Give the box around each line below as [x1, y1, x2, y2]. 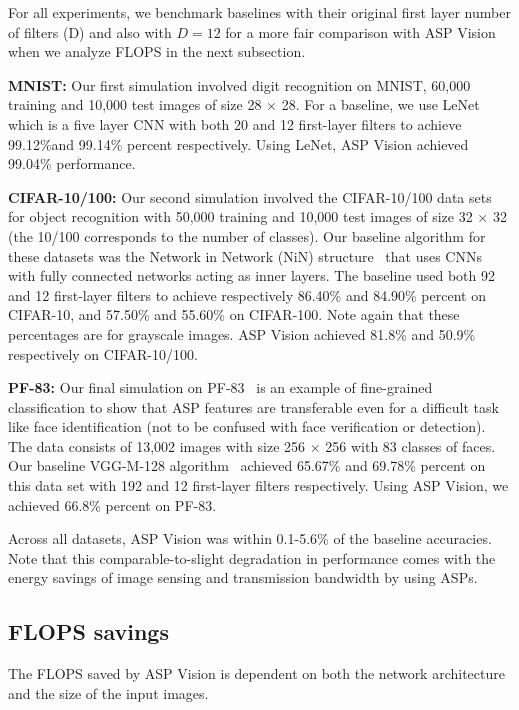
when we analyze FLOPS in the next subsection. [8, 41, 306, 62]
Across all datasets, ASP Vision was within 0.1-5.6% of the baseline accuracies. [8, 528, 492, 549]
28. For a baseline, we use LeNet [281, 94, 480, 115]
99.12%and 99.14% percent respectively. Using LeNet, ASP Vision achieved [8, 133, 469, 154]
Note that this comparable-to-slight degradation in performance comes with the [8, 547, 496, 568]
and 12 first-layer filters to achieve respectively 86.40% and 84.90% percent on [8, 284, 486, 305]
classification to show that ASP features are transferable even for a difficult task [8, 396, 499, 417]
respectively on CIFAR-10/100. [8, 343, 198, 364]
